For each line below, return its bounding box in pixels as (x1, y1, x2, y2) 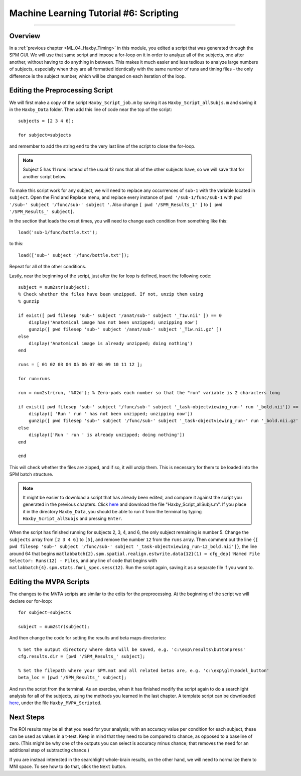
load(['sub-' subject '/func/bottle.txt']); (18, 252, 130, 258)
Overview (9, 32, 41, 40)
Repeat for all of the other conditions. (9, 264, 86, 270)
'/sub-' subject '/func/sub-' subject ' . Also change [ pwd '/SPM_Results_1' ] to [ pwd (9, 201, 223, 207)
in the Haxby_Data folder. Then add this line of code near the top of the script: (9, 106, 173, 113)
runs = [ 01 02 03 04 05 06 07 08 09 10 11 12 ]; (18, 362, 143, 368)
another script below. (23, 173, 67, 179)
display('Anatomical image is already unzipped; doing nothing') (28, 341, 193, 347)
